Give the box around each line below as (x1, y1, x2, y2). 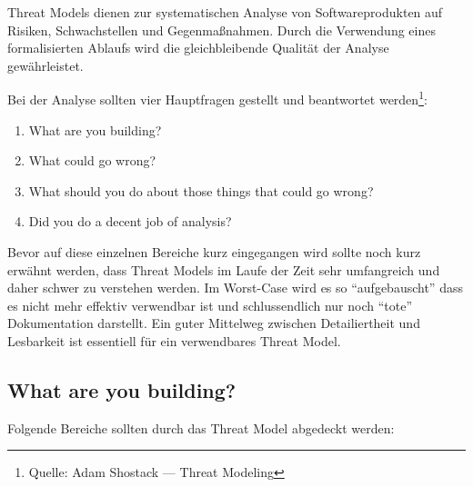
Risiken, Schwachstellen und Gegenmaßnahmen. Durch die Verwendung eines (7, 20, 436, 39)
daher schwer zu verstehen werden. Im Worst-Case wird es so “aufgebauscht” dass (7, 278, 463, 297)
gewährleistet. (7, 55, 84, 75)
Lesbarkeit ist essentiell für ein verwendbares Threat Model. (7, 331, 341, 350)
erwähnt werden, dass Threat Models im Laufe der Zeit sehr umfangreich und (7, 260, 440, 279)
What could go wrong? (28, 151, 156, 170)
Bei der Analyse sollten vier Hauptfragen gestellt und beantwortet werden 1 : (7, 87, 428, 109)
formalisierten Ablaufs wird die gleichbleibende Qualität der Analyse (7, 38, 389, 57)
